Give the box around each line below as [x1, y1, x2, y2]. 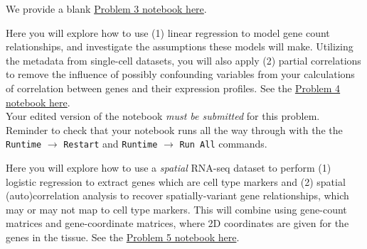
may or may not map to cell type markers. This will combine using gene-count [6, 201, 347, 216]
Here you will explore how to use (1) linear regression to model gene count [6, 25, 330, 40]
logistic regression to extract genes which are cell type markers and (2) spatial [6, 174, 346, 189]
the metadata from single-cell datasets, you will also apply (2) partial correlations [6, 52, 361, 67]
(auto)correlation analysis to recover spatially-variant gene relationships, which [6, 188, 349, 203]
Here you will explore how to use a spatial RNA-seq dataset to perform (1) [6, 160, 331, 175]
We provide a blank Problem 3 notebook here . [6, 1, 207, 16]
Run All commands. [179, 136, 267, 151]
